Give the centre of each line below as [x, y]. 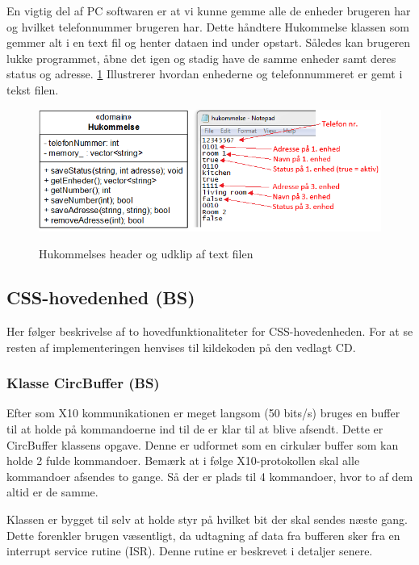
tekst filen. [33, 89]
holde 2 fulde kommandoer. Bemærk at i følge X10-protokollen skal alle [183, 460]
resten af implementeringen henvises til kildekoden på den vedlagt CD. [181, 347]
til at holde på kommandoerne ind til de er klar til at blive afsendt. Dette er [195, 429]
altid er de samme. [52, 492]
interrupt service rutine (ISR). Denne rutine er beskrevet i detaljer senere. [190, 551]
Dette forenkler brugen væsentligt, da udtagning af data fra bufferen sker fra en [203, 535]
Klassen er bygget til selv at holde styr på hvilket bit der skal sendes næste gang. [207, 519]
